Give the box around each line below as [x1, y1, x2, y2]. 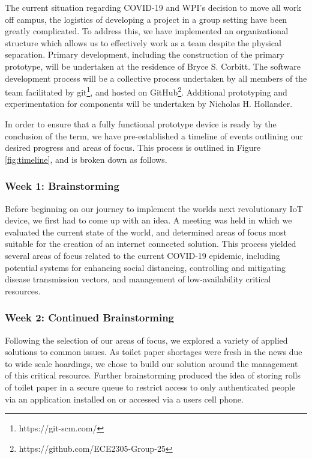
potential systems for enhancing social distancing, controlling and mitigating [5, 261, 286, 273]
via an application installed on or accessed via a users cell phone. [5, 392, 244, 405]
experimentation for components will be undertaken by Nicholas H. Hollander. [5, 97, 293, 110]
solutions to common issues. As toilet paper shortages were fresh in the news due [5, 345, 302, 358]
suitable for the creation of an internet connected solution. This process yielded [5, 237, 296, 250]
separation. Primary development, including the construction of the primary [5, 48, 284, 61]
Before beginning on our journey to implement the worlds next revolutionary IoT [5, 202, 303, 214]
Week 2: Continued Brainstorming [5, 310, 175, 325]
